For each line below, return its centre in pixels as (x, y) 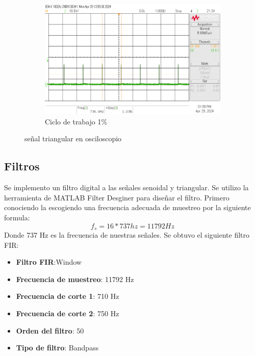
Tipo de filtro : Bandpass (57, 348)
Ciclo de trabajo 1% (76, 121)
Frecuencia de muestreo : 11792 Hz (75, 279)
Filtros (22, 166)
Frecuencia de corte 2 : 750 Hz (68, 313)
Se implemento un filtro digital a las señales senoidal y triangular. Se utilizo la (126, 187)
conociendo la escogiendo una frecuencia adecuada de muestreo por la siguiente (127, 207)
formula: (17, 218)
